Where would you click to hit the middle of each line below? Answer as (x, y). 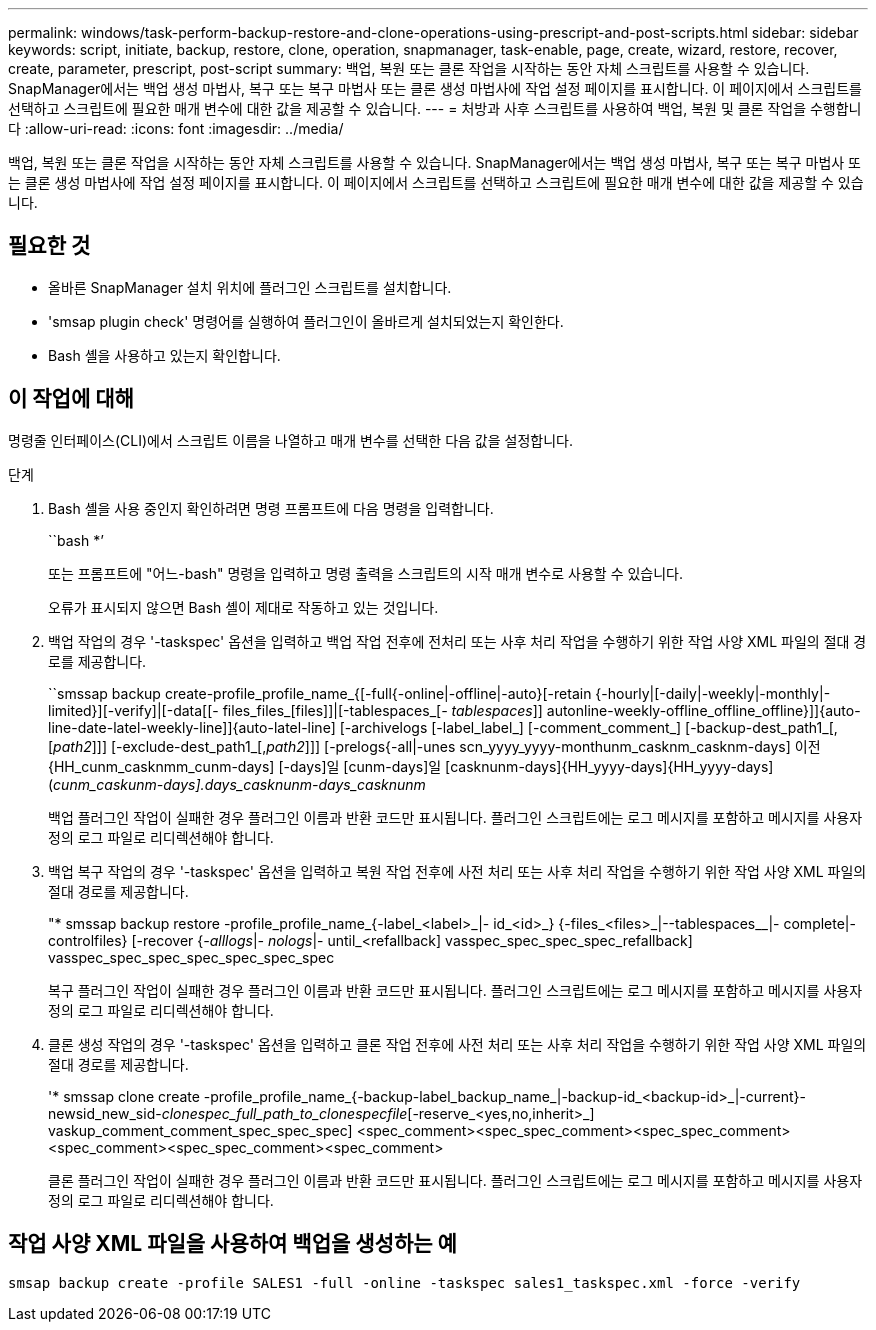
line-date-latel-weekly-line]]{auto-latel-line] (192, 727)
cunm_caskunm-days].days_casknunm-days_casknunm (239, 784)
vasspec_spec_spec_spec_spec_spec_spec (191, 957)
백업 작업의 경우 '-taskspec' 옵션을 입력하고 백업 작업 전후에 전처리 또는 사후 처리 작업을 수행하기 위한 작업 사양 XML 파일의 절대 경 (457, 641)
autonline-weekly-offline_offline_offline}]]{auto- (703, 710)
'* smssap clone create (124, 1096)
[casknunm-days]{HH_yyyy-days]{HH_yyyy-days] (609, 766)
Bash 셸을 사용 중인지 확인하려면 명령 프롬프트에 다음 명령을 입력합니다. (271, 508)
